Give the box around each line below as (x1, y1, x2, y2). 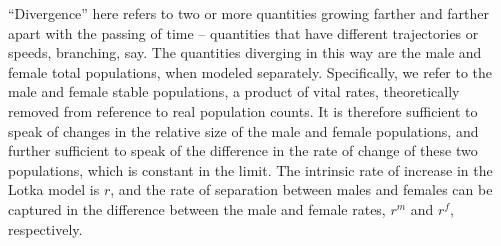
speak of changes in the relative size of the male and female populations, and (8, 120, 479, 141)
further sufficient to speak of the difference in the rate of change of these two (8, 140, 478, 161)
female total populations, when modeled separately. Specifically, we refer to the (8, 61, 493, 82)
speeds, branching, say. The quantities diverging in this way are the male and (8, 42, 482, 63)
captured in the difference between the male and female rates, (8, 198, 386, 219)
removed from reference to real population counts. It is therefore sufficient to (8, 100, 478, 121)
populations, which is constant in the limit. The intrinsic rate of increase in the (8, 159, 493, 180)
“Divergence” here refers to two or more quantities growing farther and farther (8, 3, 490, 23)
